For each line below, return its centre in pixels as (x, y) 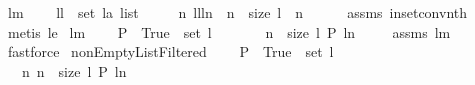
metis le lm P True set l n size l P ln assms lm (229, 31)
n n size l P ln (74, 70)
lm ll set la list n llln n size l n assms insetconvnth (237, 12)
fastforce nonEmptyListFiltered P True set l (170, 51)
